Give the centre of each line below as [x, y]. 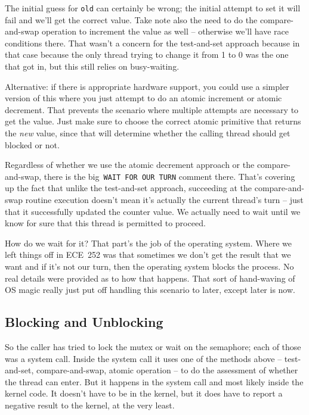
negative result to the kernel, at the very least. [90, 405]
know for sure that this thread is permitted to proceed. [105, 223]
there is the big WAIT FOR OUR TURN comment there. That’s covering [169, 176]
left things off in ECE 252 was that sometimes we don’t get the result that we [148, 255]
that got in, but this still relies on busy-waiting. [92, 66]
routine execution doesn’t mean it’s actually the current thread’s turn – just [164, 200]
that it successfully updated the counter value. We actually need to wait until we [153, 211]
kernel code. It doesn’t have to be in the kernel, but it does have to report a [144, 393]
